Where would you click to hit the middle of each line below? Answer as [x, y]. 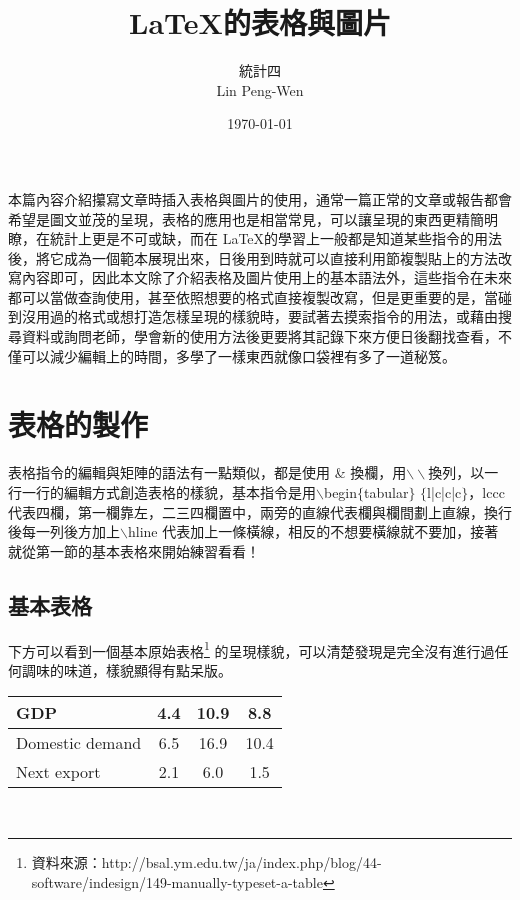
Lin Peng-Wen [260, 89]
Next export [58, 772]
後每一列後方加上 [64, 531]
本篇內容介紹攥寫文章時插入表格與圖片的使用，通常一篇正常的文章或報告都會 [260, 198]
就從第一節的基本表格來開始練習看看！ [134, 550]
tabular [386, 491]
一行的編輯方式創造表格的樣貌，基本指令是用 [168, 491]
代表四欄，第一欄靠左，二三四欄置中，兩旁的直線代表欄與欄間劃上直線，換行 [260, 511]
